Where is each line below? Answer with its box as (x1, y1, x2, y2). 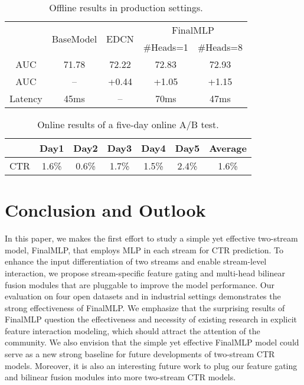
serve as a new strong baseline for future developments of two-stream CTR (5, 348, 275, 360)
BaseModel (51, 31, 97, 45)
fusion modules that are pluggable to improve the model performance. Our (5, 278, 274, 291)
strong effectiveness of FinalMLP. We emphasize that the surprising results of (5, 301, 285, 314)
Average (209, 141, 247, 155)
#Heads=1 (143, 40, 188, 54)
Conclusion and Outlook (5, 198, 206, 222)
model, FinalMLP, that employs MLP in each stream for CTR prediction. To (5, 243, 284, 256)
